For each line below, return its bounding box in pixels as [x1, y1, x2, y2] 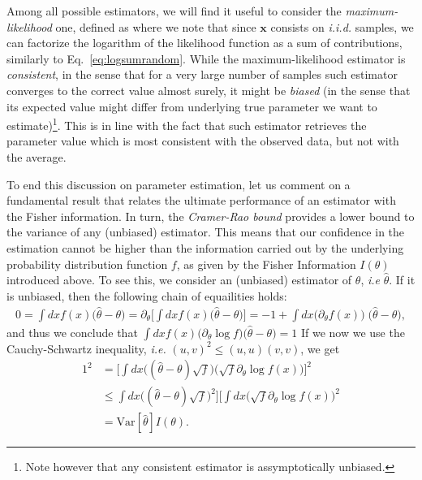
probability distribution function [6, 255, 168, 272]
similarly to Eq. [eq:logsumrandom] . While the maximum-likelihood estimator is [6, 50, 406, 67]
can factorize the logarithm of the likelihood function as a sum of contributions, [6, 34, 403, 51]
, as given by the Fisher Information [176, 255, 356, 272]
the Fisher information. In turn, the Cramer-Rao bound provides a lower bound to [6, 207, 415, 224]
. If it [389, 271, 416, 288]
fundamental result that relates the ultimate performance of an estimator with [6, 192, 396, 209]
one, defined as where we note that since [55, 18, 256, 35]
